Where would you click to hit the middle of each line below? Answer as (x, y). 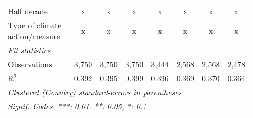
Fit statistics (29, 50)
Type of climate (35, 25)
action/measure (34, 36)
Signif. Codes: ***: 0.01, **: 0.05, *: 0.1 (77, 106)
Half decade (28, 11)
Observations (30, 64)
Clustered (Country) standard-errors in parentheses (95, 92)
